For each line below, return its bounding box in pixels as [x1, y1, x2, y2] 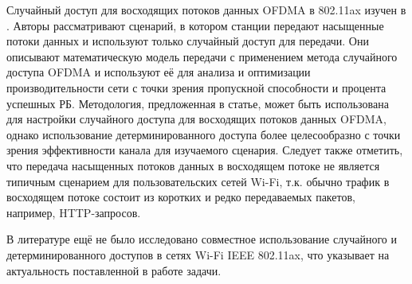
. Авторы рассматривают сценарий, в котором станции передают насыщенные [6, 17, 384, 33]
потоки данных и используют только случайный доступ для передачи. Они [6, 33, 369, 49]
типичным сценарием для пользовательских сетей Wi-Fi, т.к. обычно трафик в [6, 173, 390, 189]
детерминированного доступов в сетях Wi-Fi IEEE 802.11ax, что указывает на [6, 246, 390, 263]
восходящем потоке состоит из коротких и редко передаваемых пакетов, [6, 189, 355, 205]
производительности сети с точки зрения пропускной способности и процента [6, 79, 386, 95]
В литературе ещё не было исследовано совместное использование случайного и [6, 231, 397, 247]
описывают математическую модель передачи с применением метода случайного [6, 48, 398, 64]
